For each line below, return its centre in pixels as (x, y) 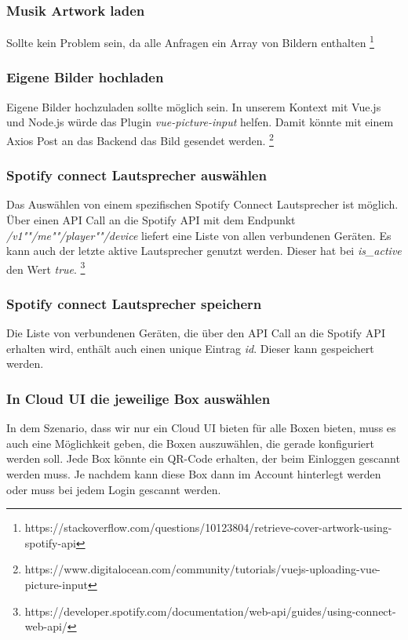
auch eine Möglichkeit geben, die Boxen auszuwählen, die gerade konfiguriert (190, 443)
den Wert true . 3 (46, 267)
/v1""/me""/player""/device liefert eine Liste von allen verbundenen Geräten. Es (199, 235)
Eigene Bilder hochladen (85, 77)
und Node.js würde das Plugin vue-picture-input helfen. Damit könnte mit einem (200, 122)
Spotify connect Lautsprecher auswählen (137, 175)
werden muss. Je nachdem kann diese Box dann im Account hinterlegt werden (194, 473)
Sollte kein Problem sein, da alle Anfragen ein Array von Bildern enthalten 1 (190, 41)
